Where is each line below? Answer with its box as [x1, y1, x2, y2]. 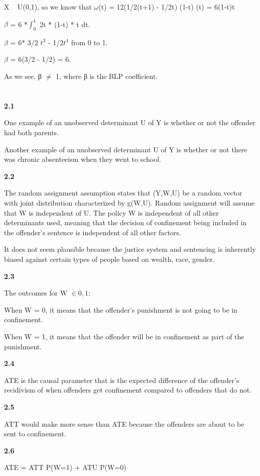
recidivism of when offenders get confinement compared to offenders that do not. [4, 385, 252, 395]
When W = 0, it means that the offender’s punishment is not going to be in [4, 304, 238, 315]
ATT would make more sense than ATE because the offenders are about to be [4, 418, 244, 429]
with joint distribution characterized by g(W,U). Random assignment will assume [4, 198, 255, 208]
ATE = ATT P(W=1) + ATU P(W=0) [4, 462, 126, 472]
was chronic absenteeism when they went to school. [4, 154, 161, 164]
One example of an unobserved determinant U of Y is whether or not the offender [4, 117, 255, 128]
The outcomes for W [4, 288, 68, 298]
